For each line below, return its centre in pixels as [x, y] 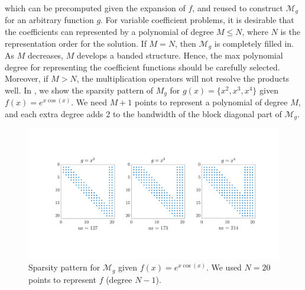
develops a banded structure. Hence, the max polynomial [180, 55]
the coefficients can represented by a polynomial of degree [109, 32]
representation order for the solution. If [76, 43]
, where [255, 32]
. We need [89, 102]
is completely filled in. [254, 43]
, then [186, 43]
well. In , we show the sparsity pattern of [79, 90]
